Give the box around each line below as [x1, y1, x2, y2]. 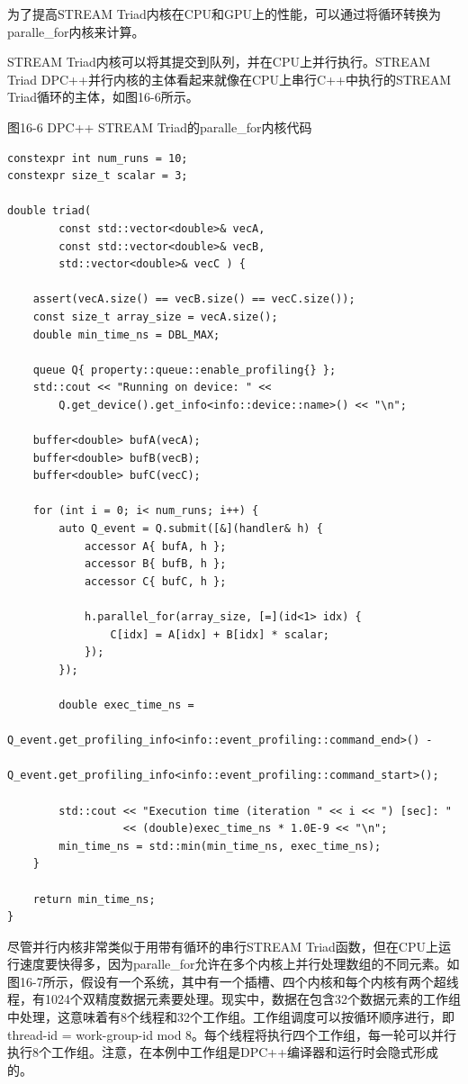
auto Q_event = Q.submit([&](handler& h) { [58, 522, 323, 536]
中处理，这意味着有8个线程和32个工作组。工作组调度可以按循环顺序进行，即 [7, 1007, 454, 1026]
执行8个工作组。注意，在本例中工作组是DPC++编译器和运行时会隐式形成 [7, 1043, 439, 1061]
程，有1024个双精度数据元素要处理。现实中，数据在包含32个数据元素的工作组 [7, 989, 461, 1008]
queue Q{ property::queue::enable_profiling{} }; [32, 363, 337, 376]
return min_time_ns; [32, 892, 156, 906]
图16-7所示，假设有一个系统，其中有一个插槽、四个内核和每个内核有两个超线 [7, 971, 459, 990]
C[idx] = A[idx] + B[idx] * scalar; [110, 628, 329, 641]
